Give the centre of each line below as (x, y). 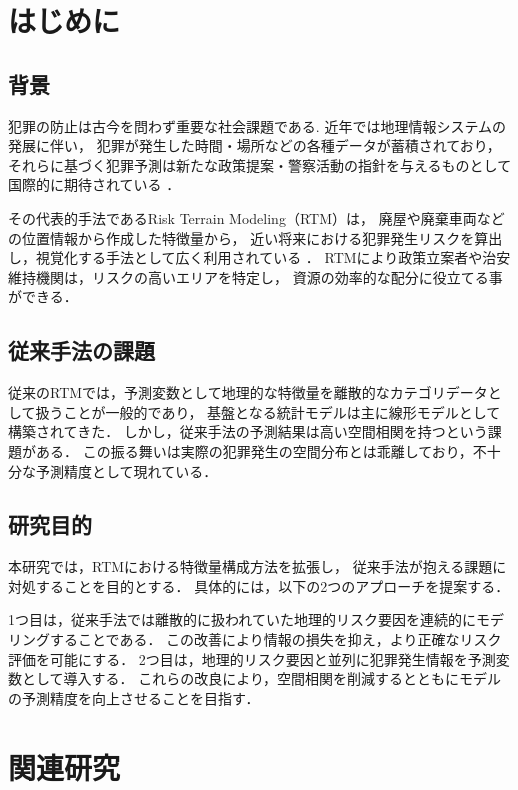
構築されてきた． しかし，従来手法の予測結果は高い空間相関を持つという (248, 431)
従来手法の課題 (81, 350)
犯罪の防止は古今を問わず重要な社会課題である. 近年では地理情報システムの (257, 125)
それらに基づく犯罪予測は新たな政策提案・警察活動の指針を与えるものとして (260, 164)
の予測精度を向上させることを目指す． (134, 697)
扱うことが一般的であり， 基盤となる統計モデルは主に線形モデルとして (268, 411)
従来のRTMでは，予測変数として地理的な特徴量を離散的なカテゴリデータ (248, 392)
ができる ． (43, 296)
